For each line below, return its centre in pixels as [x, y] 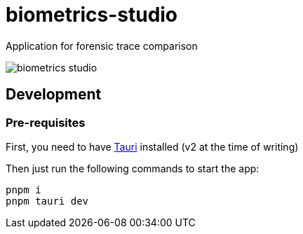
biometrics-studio [92, 15]
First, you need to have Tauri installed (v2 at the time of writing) [152, 146]
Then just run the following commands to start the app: [133, 168]
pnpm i [23, 190]
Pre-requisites [46, 122]
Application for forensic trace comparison [102, 46]
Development [54, 95]
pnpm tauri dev [47, 201]
